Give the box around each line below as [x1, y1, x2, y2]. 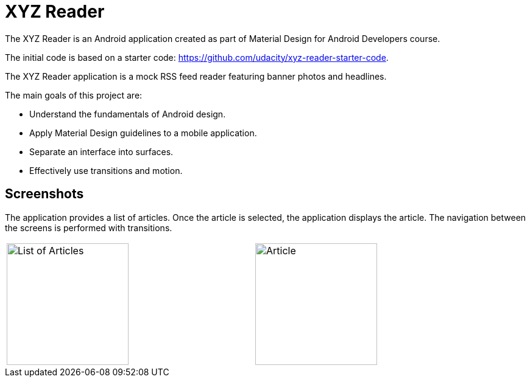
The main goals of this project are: [5, 89, 143, 100]
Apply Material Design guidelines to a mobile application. [29, 127, 257, 138]
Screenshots [5, 186, 84, 202]
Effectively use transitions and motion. [29, 165, 183, 176]
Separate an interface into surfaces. [29, 146, 174, 157]
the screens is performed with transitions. [5, 222, 172, 233]
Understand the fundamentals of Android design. [29, 108, 226, 119]
